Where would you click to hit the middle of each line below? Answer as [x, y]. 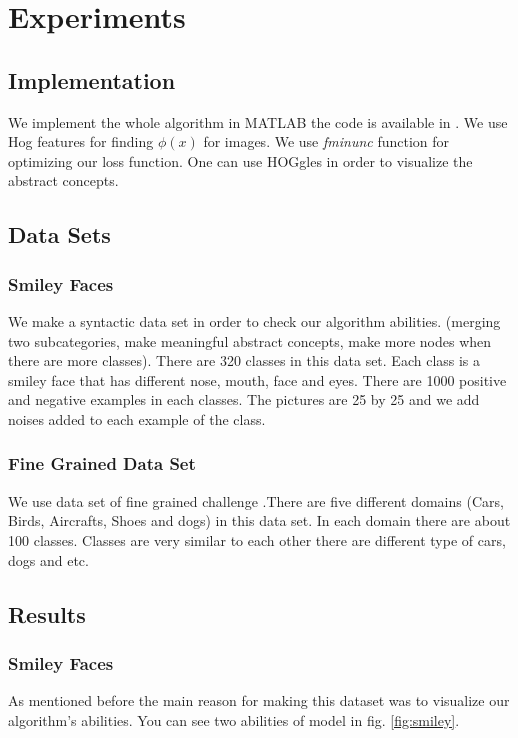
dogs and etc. [48, 559]
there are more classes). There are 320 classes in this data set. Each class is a [244, 360]
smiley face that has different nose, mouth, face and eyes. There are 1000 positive [257, 379]
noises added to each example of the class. [137, 418]
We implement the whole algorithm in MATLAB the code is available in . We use [258, 121]
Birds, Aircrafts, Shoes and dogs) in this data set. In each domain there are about [259, 520]
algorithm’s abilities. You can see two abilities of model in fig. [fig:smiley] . [234, 719]
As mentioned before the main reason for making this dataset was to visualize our [259, 700]
